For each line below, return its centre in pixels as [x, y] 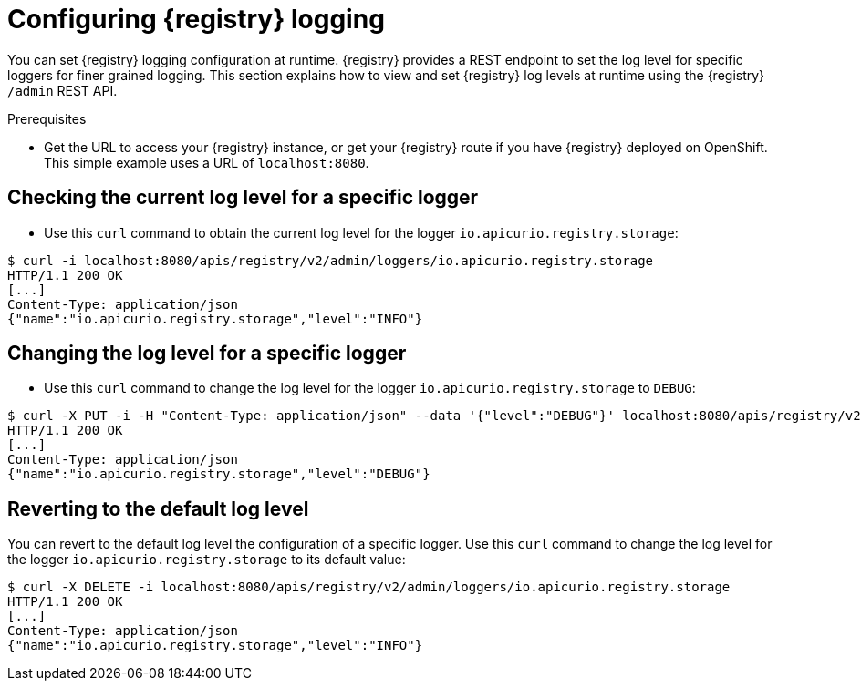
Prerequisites [47, 118]
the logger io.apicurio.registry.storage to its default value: [207, 560]
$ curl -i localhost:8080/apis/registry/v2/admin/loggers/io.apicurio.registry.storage [331, 260]
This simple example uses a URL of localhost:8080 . [207, 162]
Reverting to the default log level [158, 508]
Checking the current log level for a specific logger [243, 198]
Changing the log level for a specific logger [207, 354]
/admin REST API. [62, 90]
